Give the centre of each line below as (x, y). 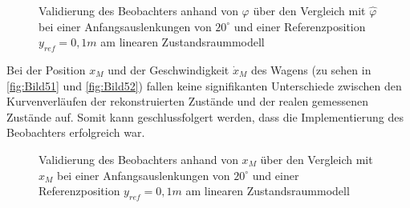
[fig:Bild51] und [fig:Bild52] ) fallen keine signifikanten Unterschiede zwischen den (204, 85)
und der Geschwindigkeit (168, 69)
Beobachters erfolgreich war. (76, 132)
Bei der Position (46, 69)
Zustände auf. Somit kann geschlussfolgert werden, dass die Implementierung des (205, 116)
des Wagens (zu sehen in (311, 69)
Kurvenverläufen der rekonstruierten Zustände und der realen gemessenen (187, 101)
